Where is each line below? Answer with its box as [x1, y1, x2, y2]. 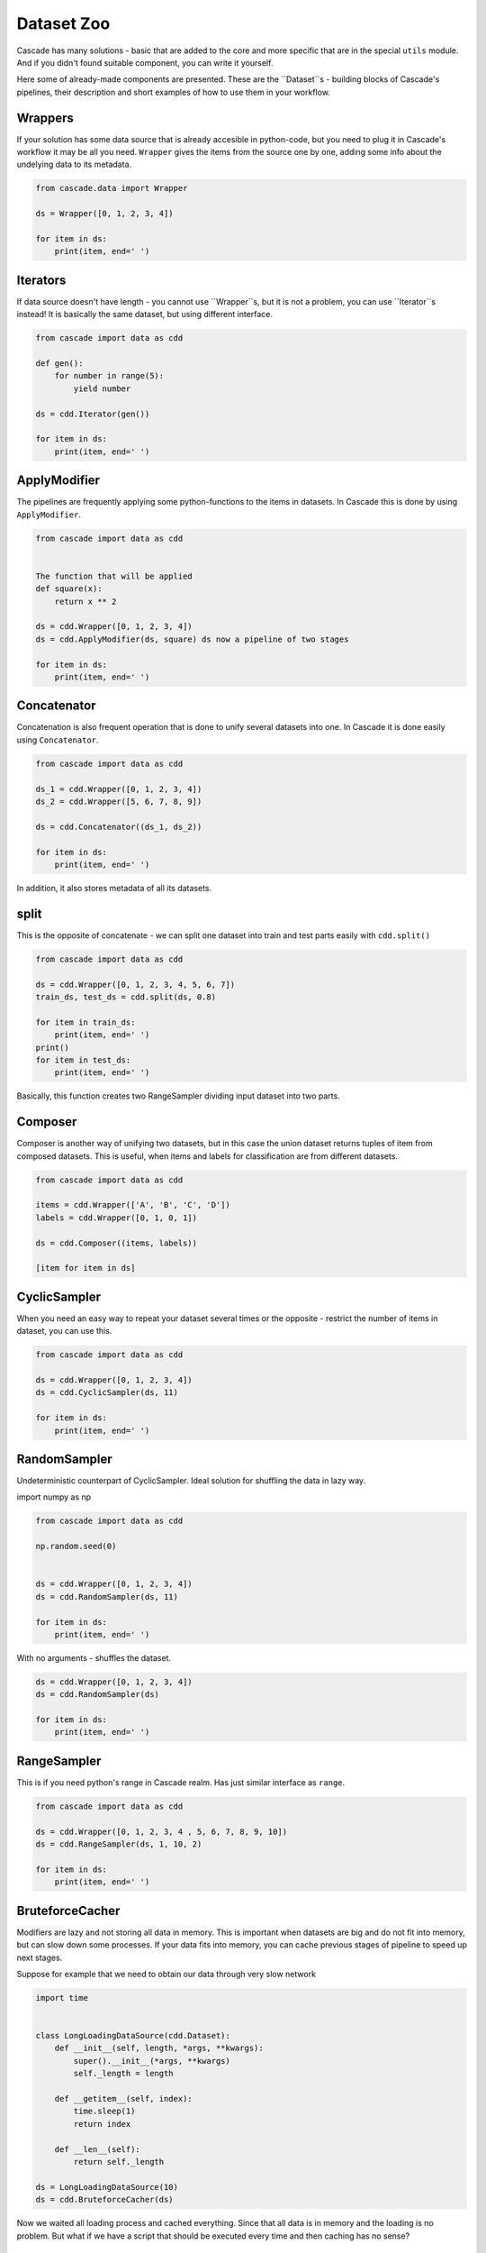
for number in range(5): [54, 370, 165, 381]
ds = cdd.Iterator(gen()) [35, 408, 150, 419]
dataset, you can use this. [16, 1326, 112, 1336]
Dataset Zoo [16, 14, 111, 33]
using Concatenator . [16, 734, 99, 745]
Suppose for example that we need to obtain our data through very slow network [16, 1968, 317, 1979]
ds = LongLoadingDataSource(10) [35, 2182, 179, 2192]
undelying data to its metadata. [16, 159, 132, 170]
